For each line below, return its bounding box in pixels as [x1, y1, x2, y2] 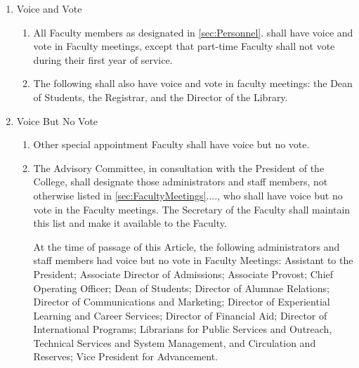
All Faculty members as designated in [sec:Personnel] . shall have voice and [33, 25, 353, 39]
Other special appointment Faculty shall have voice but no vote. [33, 137, 310, 152]
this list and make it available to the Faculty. [33, 216, 227, 230]
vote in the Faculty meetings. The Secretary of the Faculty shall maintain [33, 202, 351, 216]
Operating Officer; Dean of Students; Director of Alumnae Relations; [33, 280, 329, 295]
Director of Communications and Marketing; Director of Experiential [33, 294, 330, 309]
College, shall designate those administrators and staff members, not [33, 174, 328, 189]
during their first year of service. [33, 52, 173, 67]
